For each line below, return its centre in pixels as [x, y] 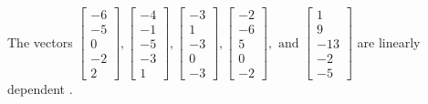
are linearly [389, 42]
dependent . [40, 89]
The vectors [40, 42]
